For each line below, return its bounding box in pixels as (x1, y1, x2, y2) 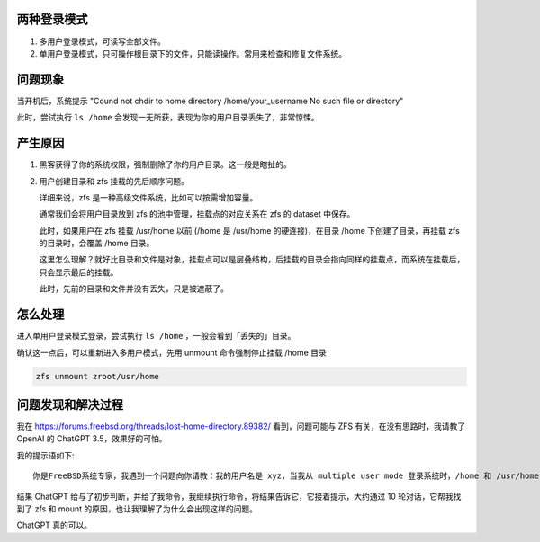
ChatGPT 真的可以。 (16, 520, 93, 530)
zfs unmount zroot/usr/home (35, 371, 159, 381)
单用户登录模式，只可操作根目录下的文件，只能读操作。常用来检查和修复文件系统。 (39, 48, 346, 58)
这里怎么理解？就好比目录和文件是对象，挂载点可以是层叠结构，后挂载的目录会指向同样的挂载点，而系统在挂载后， (39, 254, 465, 265)
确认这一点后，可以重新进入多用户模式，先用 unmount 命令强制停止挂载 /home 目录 (16, 347, 328, 358)
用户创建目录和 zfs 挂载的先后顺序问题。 (39, 175, 189, 186)
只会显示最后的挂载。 (39, 266, 119, 278)
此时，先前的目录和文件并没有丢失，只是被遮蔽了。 (39, 283, 229, 294)
